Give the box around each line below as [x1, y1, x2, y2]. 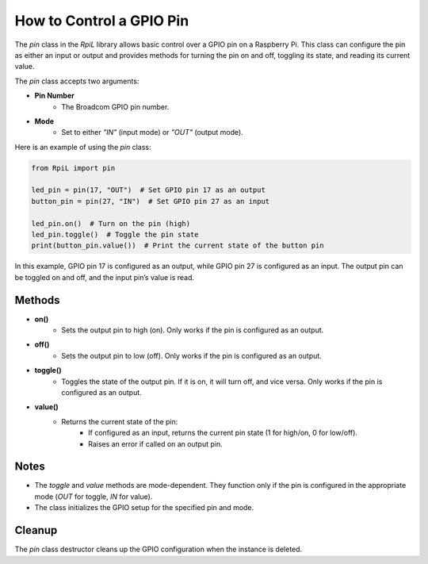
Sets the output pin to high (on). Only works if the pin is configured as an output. [61, 325, 324, 335]
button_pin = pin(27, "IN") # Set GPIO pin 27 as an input [31, 197, 270, 205]
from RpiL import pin [31, 163, 116, 172]
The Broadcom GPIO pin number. [61, 102, 170, 111]
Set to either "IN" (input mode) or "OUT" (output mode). [61, 128, 243, 137]
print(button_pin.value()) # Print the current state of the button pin [31, 241, 324, 250]
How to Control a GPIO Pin [14, 12, 189, 29]
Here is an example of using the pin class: [14, 142, 151, 152]
